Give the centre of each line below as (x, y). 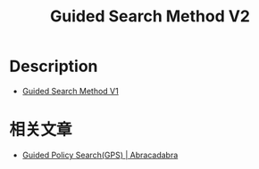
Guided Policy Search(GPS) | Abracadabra (100, 155)
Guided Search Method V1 (70, 91)
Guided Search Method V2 (150, 16)
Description (54, 66)
